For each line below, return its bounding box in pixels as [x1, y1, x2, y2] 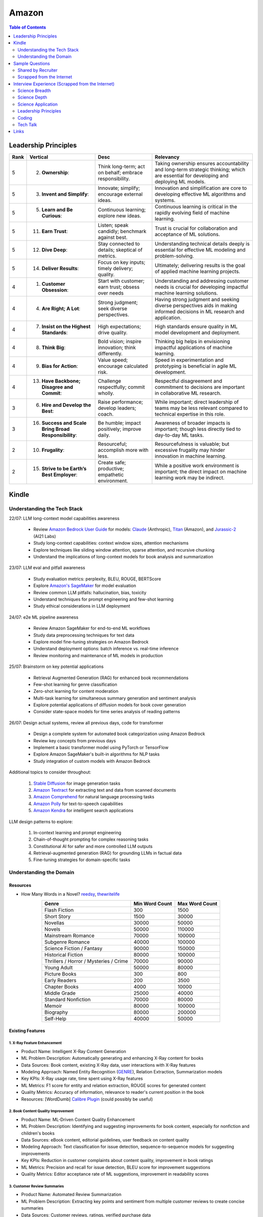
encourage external [97, 191, 143, 198]
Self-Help [44, 1015, 67, 1022]
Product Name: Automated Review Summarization [21, 1192, 122, 1198]
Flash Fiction [44, 906, 74, 913]
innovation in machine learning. [154, 453, 226, 460]
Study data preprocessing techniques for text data [33, 632, 134, 638]
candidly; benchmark [97, 228, 147, 235]
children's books [21, 1130, 55, 1136]
